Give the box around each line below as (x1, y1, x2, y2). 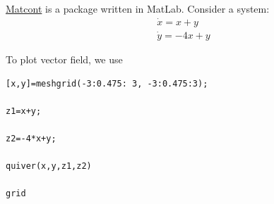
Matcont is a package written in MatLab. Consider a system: (6, 1, 270, 15)
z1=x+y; (6, 106, 42, 116)
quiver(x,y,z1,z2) (6, 161, 92, 172)
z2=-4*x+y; (6, 134, 56, 144)
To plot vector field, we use (6, 52, 123, 67)
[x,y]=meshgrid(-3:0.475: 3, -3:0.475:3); (6, 78, 208, 89)
